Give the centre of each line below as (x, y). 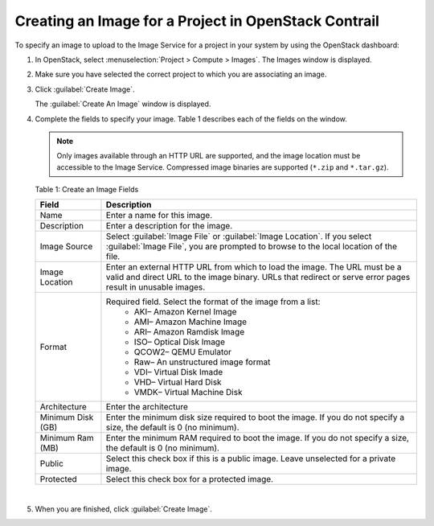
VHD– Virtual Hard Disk (178, 382)
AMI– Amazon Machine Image (190, 322)
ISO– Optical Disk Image (179, 342)
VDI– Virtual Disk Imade (178, 372)
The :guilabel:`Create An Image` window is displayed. (123, 104)
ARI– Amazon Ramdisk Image (189, 332)
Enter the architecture (147, 407)
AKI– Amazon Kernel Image (185, 312)
